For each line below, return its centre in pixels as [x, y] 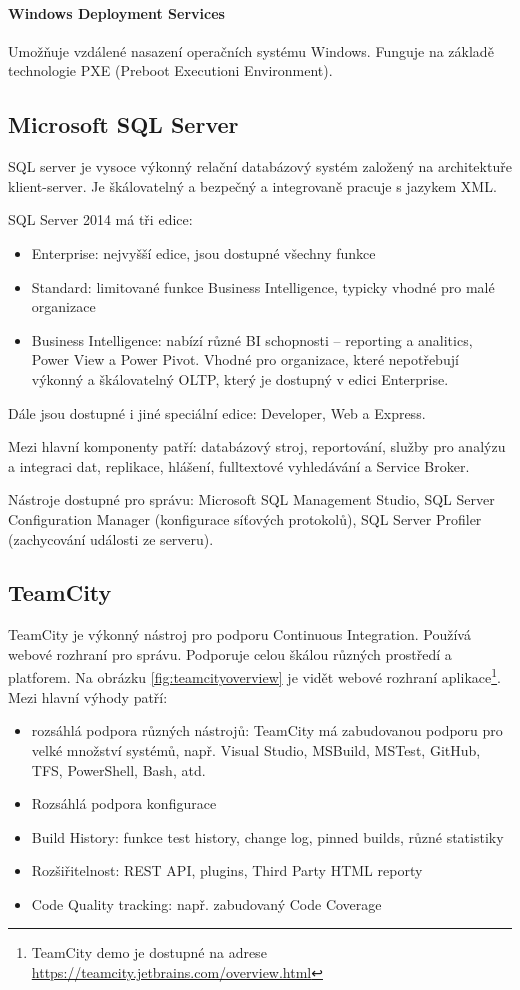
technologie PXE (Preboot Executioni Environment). [170, 70]
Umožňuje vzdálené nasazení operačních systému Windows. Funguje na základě [251, 50]
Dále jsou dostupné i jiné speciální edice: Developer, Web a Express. [217, 412]
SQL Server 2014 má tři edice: [100, 219]
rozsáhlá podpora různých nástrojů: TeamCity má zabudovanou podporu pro [267, 730]
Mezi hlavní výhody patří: [88, 696]
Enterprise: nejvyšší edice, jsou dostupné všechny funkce [203, 252]
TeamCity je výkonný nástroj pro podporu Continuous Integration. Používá [239, 634]
